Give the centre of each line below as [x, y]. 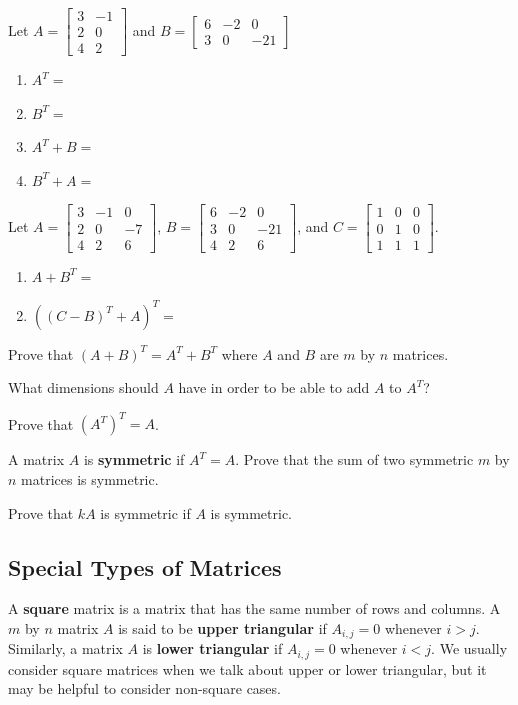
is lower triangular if [212, 648]
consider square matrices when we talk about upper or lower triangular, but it [247, 668]
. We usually [469, 648]
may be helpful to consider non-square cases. [144, 688]
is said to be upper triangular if [222, 627]
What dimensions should [83, 387]
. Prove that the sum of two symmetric [354, 459]
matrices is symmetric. [90, 478]
